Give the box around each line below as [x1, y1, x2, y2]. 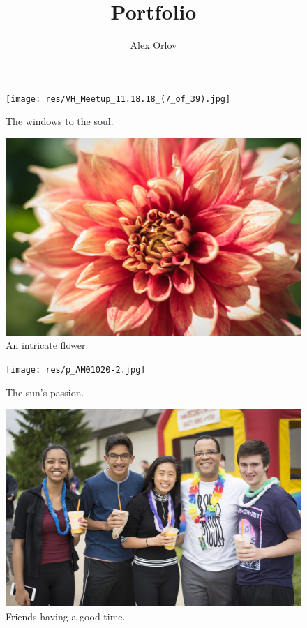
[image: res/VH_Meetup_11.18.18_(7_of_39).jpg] [6, 94, 231, 104]
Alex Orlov [130, 38, 177, 52]
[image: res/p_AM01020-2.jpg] [6, 364, 146, 375]
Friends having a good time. [6, 608, 126, 623]
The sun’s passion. [6, 384, 84, 399]
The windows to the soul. [6, 114, 114, 128]
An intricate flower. [6, 338, 89, 352]
